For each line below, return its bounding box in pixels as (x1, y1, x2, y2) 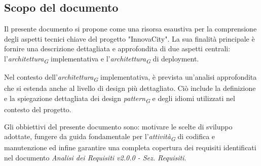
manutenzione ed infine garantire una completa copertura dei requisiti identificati (4, 142, 256, 153)
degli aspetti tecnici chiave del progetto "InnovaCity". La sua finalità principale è (4, 33, 255, 44)
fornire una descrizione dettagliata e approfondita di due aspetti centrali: (4, 43, 231, 54)
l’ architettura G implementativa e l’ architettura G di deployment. (4, 53, 199, 65)
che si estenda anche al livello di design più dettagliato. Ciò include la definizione (4, 83, 256, 93)
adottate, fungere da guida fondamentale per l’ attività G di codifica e (4, 131, 215, 143)
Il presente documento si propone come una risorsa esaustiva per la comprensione (4, 23, 257, 34)
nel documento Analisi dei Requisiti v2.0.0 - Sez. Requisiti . (4, 152, 187, 162)
